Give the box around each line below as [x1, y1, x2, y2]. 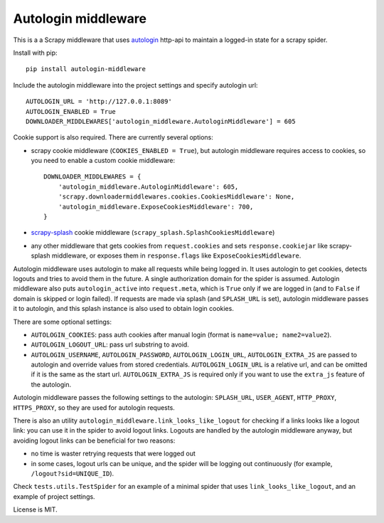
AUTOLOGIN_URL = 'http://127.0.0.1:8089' [26, 97, 172, 106]
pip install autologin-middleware [26, 65, 146, 73]
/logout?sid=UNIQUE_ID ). [31, 470, 114, 477]
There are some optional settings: [13, 317, 112, 326]
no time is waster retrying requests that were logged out [31, 449, 196, 458]
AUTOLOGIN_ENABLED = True [26, 107, 117, 115]
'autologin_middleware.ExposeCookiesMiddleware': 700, [58, 203, 254, 211]
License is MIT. [13, 505, 58, 514]
